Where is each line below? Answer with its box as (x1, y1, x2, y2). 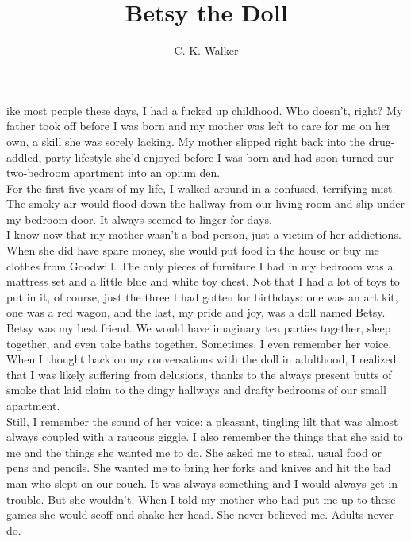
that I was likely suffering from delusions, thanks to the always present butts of (6, 366, 392, 382)
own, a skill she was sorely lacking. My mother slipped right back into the (6, 132, 365, 149)
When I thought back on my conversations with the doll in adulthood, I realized (6, 351, 397, 367)
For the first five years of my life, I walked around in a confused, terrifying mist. (6, 179, 396, 196)
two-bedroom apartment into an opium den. (6, 164, 221, 181)
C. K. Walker (174, 42, 239, 59)
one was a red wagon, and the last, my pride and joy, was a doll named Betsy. (6, 304, 386, 320)
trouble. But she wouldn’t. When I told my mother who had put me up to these (6, 490, 396, 507)
